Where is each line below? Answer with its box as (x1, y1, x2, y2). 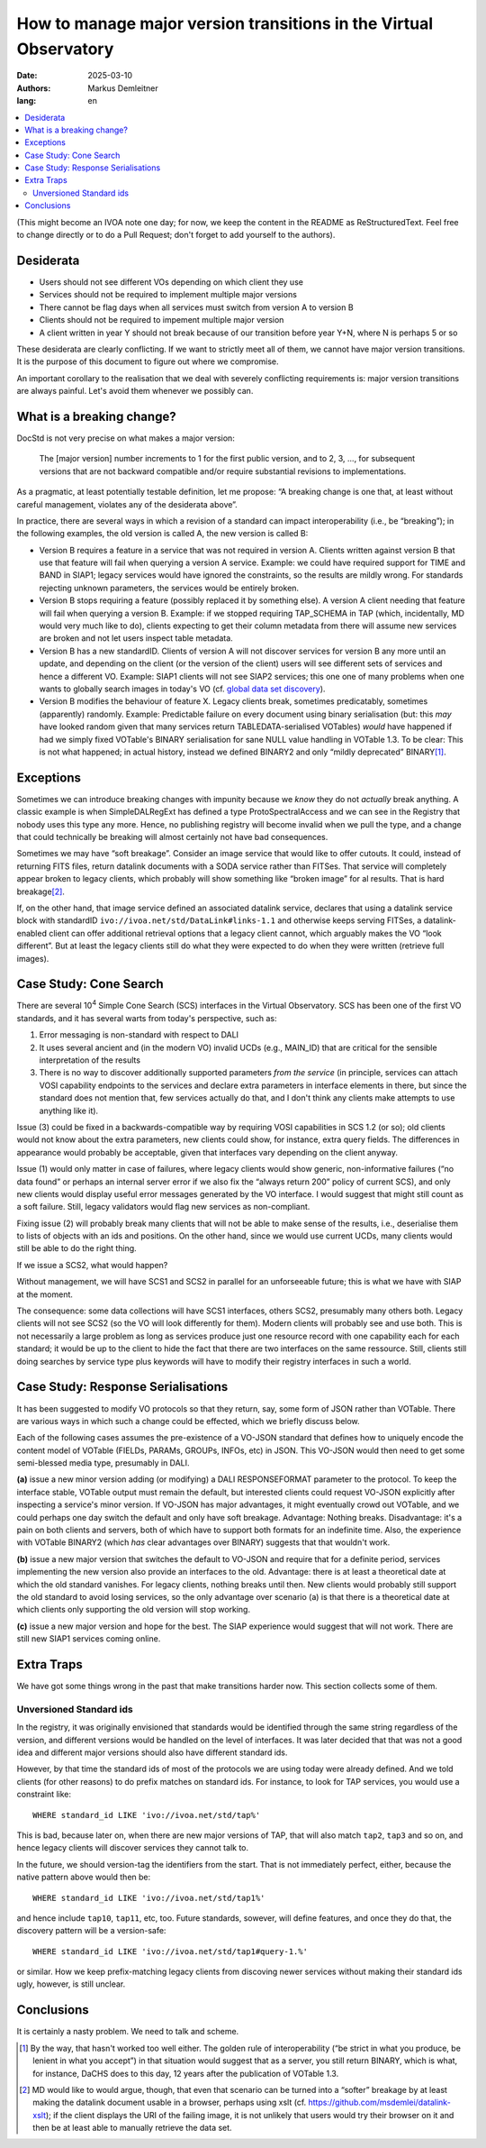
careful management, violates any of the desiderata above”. (16, 498, 238, 509)
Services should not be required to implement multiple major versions (39, 289, 297, 300)
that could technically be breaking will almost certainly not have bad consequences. (16, 832, 328, 843)
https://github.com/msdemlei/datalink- (308, 2097, 452, 2108)
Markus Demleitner (87, 82, 159, 94)
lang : (16, 96, 37, 106)
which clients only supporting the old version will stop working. (16, 1604, 251, 1615)
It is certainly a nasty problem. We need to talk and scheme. (16, 2026, 239, 2037)
